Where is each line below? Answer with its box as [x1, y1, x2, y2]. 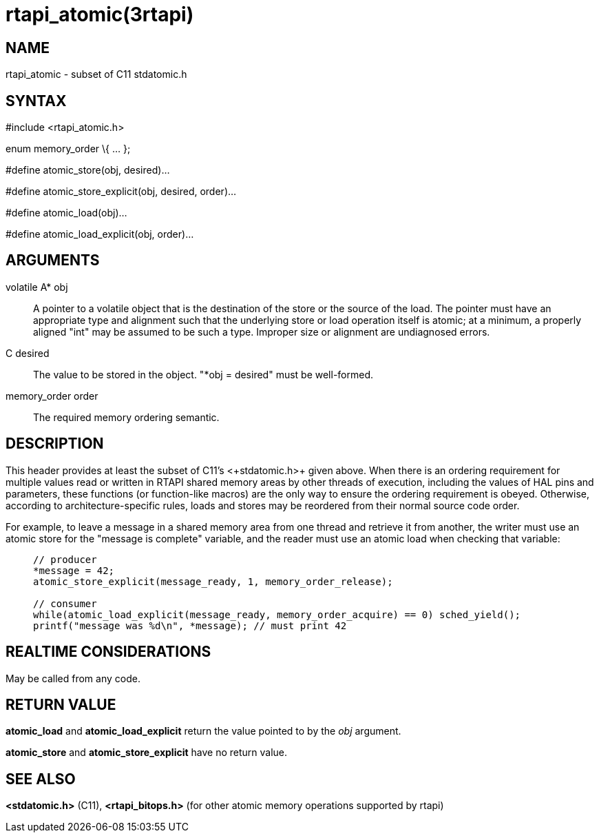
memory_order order [6, 389, 98, 402]
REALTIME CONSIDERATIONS [6, 643, 211, 661]
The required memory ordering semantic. [33, 411, 220, 423]
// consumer [33, 597, 97, 609]
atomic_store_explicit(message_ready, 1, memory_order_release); [33, 575, 393, 587]
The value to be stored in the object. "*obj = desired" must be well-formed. [33, 368, 374, 380]
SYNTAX [6, 92, 67, 110]
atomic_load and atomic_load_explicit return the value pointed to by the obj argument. [6, 725, 401, 737]
